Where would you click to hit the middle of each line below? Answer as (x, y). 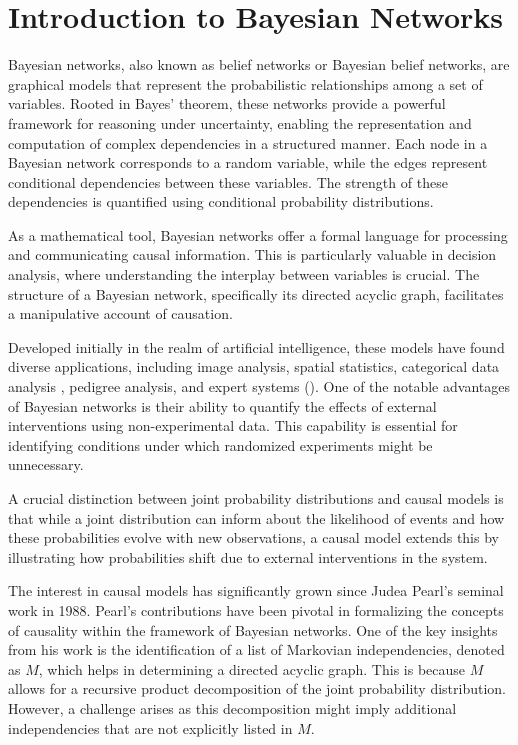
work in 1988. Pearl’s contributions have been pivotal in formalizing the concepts (256, 609)
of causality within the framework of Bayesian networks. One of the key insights (253, 629)
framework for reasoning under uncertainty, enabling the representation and (240, 122)
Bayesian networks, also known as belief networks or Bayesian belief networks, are (259, 64)
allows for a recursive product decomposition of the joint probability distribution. (257, 688)
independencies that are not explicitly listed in (150, 727)
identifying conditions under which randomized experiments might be (220, 444)
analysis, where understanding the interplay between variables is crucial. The (244, 274)
